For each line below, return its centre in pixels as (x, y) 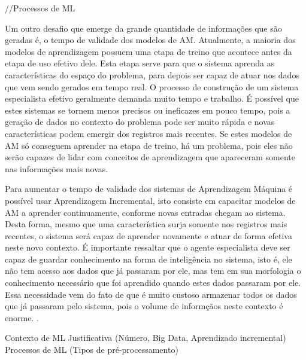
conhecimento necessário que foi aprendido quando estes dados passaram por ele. (153, 283)
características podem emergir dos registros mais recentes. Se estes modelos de (149, 133)
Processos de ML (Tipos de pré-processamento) (92, 350)
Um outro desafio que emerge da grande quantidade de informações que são (143, 28)
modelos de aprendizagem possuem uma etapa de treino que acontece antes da (149, 51)
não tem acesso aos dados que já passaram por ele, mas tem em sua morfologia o (153, 271)
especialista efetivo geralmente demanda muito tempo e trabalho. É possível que (152, 98)
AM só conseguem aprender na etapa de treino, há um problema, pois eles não (149, 145)
